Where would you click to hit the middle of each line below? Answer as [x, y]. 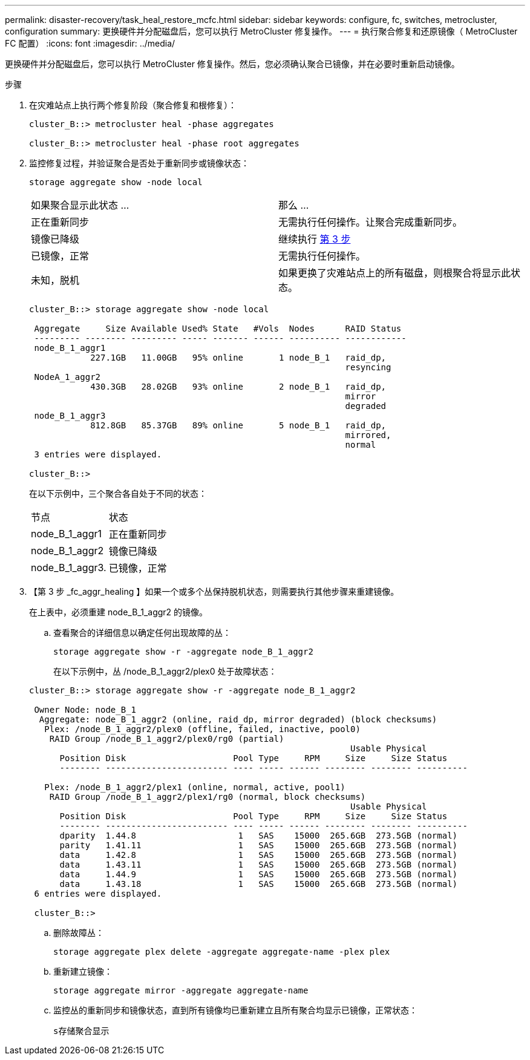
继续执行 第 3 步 [315, 239]
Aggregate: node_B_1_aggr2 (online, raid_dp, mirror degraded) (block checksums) [238, 719]
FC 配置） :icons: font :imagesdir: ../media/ [90, 43]
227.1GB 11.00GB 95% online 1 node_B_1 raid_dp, [238, 358]
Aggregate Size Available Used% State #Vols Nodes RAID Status [218, 329]
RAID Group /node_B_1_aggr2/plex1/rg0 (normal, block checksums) [208, 797]
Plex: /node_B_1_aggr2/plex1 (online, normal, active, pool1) [195, 787]
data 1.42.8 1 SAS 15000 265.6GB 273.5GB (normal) [259, 855]
